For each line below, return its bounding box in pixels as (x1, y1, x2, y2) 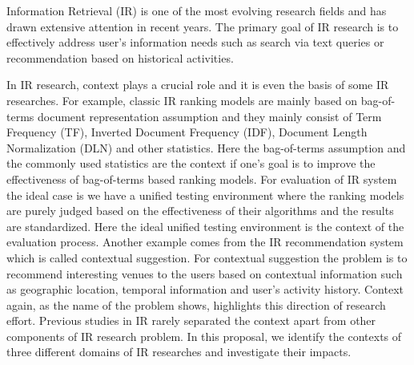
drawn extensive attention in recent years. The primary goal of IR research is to (6, 18, 399, 34)
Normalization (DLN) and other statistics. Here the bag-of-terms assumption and (6, 139, 406, 156)
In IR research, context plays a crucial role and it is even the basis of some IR (6, 76, 389, 93)
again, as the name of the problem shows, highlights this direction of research (6, 296, 386, 313)
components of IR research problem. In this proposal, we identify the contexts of (6, 327, 402, 344)
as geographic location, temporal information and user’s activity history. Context (6, 281, 404, 298)
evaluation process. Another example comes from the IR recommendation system (6, 233, 404, 250)
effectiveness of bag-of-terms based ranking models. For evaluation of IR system (6, 170, 397, 187)
